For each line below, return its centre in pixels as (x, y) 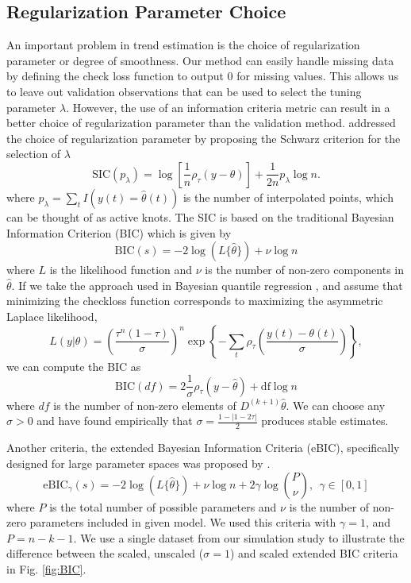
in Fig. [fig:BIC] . (46, 568)
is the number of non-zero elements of (145, 405)
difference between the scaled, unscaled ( (105, 553)
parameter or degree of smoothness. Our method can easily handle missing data (200, 60)
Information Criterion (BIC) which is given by (119, 232)
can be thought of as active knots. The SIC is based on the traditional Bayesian (200, 216)
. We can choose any (336, 405)
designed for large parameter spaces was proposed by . (138, 463)
